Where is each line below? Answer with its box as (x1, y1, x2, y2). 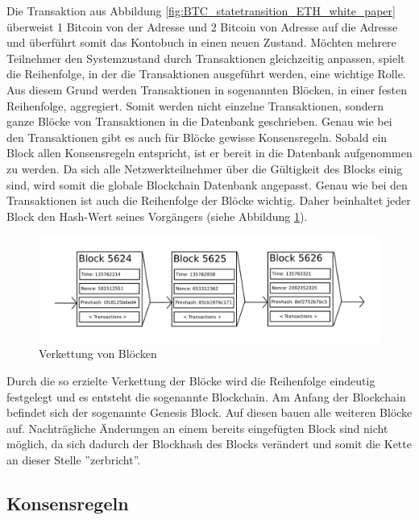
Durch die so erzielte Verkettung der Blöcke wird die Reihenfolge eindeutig (6, 372, 375, 389)
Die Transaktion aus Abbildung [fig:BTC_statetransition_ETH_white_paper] (6, 2, 396, 19)
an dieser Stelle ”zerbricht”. (6, 451, 141, 468)
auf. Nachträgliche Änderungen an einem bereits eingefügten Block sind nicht (6, 419, 388, 436)
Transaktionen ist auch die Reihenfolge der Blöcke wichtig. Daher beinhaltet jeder (6, 192, 411, 209)
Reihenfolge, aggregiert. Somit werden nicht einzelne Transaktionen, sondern (6, 97, 384, 114)
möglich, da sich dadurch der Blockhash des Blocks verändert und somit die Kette (6, 435, 412, 452)
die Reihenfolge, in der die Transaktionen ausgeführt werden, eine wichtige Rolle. (6, 65, 406, 82)
